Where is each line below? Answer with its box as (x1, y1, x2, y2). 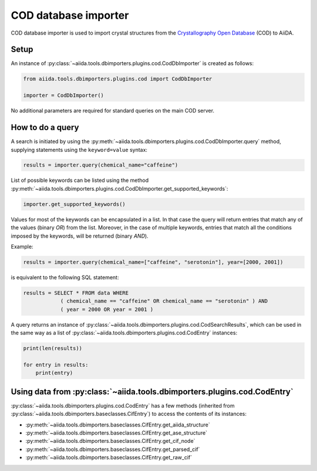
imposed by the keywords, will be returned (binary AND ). (11, 232, 149, 239)
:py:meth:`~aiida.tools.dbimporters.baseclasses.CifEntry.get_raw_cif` (25, 454, 193, 461)
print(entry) (35, 370, 73, 377)
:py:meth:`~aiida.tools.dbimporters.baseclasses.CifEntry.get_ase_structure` (25, 429, 208, 436)
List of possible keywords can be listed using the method (11, 177, 149, 184)
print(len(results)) (23, 345, 82, 352)
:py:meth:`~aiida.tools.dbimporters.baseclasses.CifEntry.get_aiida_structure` (25, 421, 211, 428)
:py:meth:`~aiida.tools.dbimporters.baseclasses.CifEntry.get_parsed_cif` (25, 446, 200, 453)
